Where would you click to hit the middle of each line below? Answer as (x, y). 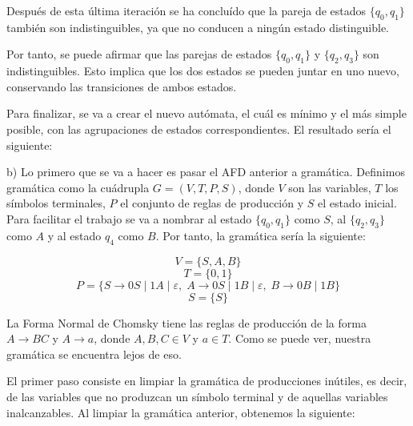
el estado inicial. (357, 203)
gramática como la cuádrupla (78, 187)
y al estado (74, 235)
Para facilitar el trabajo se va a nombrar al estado (129, 218)
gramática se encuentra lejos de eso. (94, 354)
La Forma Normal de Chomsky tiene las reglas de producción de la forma (186, 322)
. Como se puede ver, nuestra (300, 338)
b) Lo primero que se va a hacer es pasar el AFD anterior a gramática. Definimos (206, 172)
